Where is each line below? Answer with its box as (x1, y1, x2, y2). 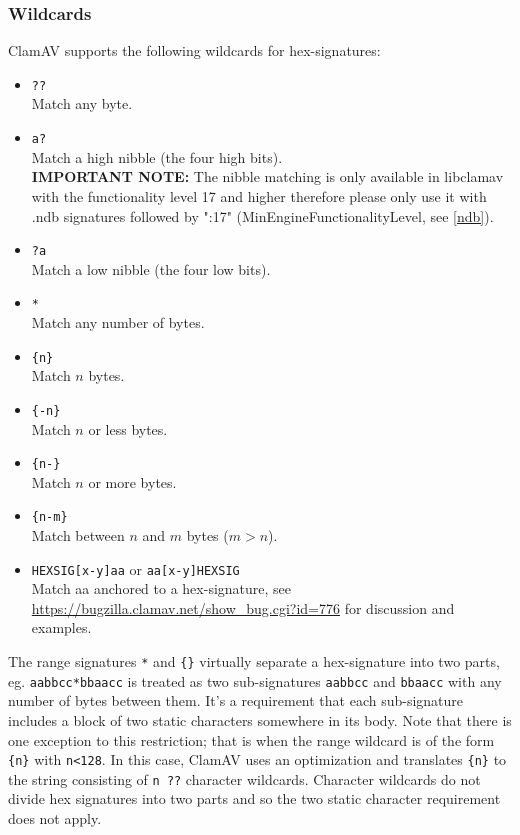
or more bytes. (88, 471, 177, 492)
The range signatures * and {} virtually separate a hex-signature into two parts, (8, 651, 500, 672)
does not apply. (8, 808, 102, 829)
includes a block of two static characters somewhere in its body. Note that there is (8, 709, 512, 730)
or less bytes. (88, 418, 168, 439)
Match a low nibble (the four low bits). (31, 258, 271, 279)
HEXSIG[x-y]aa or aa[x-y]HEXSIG (31, 558, 240, 579)
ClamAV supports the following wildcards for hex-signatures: (8, 40, 381, 61)
